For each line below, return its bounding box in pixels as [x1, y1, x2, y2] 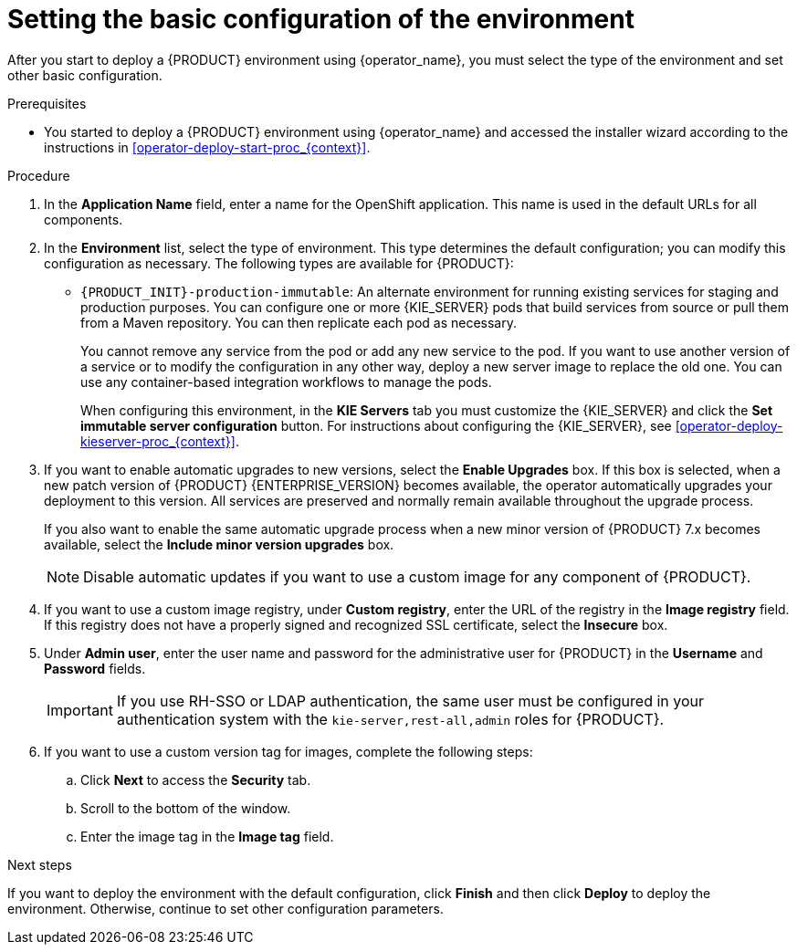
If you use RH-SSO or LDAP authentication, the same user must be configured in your [116, 691, 705, 710]
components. [44, 211, 123, 227]
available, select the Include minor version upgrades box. [44, 536, 394, 552]
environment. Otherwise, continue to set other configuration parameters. [7, 900, 444, 916]
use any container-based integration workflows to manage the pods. [80, 373, 492, 390]
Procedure [7, 167, 70, 183]
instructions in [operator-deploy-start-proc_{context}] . [44, 139, 371, 155]
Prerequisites [7, 95, 87, 111]
